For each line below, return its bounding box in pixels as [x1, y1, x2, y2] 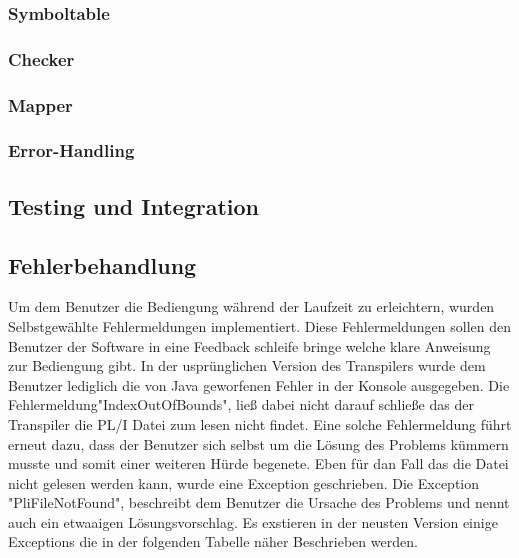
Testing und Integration [8, 190, 260, 221]
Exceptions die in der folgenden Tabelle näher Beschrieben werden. [8, 531, 418, 552]
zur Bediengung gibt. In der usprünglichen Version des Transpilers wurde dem [8, 355, 486, 376]
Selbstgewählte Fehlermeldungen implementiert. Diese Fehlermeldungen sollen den [8, 315, 511, 336]
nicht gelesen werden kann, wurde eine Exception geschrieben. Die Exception [8, 472, 480, 493]
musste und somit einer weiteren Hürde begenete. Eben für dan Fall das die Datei [8, 453, 509, 474]
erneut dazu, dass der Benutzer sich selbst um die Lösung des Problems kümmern [8, 433, 509, 454]
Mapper [8, 92, 73, 117]
